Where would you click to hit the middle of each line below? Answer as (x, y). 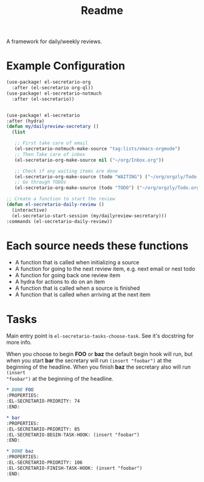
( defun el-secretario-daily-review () (55, 204)
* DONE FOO (20, 390)
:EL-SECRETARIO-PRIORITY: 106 (45, 463)
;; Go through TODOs (40, 182)
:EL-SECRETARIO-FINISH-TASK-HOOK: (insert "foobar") (74, 468)
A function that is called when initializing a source (77, 263)
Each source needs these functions (97, 246)
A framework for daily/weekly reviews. (54, 42)
